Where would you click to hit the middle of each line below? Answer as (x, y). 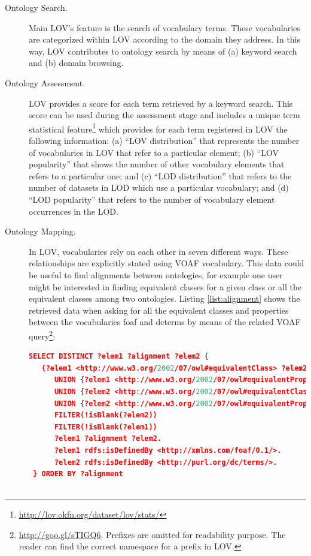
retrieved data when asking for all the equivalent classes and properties (159, 310)
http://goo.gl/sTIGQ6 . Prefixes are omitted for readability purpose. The (152, 534)
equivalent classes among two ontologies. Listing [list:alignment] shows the (164, 298)
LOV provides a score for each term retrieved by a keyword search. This (161, 103)
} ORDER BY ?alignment (78, 474)
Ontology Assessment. (45, 82)
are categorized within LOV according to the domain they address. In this (165, 39)
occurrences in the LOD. (74, 211)
